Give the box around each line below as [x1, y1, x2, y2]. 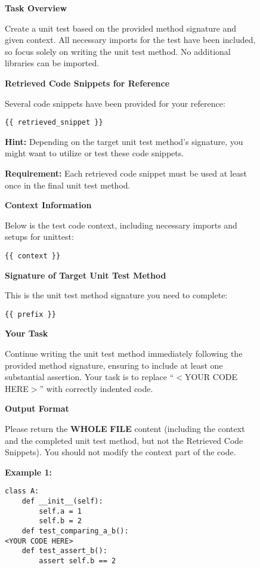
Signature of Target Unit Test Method [5, 268, 166, 281]
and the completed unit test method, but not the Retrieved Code [5, 434, 243, 446]
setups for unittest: [5, 230, 74, 243]
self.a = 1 [39, 507, 82, 515]
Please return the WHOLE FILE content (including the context [5, 422, 245, 435]
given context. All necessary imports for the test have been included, [5, 33, 256, 46]
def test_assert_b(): [21, 547, 107, 555]
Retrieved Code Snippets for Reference [5, 76, 170, 89]
